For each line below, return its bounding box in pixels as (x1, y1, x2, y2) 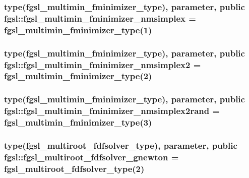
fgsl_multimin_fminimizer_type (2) (4, 70, 152, 82)
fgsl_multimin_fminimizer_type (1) (4, 23, 152, 36)
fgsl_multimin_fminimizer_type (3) (4, 116, 152, 129)
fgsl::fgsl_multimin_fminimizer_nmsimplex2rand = (4, 104, 220, 117)
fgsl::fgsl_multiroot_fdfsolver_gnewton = (4, 150, 179, 163)
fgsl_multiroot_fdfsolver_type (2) (4, 162, 145, 174)
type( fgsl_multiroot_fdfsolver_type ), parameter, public (4, 139, 237, 151)
